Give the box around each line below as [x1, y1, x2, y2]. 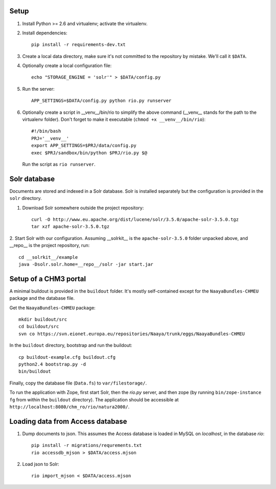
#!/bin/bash [31, 128, 61, 134]
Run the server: [22, 86, 55, 92]
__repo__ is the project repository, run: [9, 242, 90, 249]
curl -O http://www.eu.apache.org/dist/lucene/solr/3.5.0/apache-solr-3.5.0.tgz [31, 217, 239, 222]
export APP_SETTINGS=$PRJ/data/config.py [31, 142, 136, 149]
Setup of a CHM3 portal [9, 274, 86, 283]
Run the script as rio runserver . [22, 161, 96, 167]
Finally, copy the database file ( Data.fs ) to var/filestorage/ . [9, 380, 147, 386]
